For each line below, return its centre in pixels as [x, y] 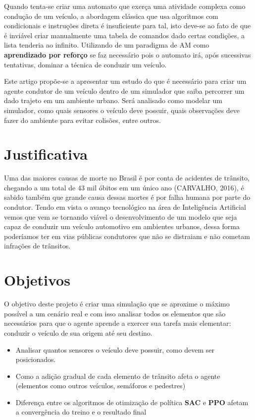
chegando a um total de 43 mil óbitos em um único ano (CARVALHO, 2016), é [124, 187]
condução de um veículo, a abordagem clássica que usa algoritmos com [111, 16]
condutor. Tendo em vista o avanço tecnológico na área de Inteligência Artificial [125, 207]
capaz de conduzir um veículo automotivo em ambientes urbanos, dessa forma [122, 226]
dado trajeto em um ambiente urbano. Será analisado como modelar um [113, 100]
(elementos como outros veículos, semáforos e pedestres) [101, 386]
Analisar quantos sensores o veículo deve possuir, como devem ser [115, 349]
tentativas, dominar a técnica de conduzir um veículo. [85, 64]
